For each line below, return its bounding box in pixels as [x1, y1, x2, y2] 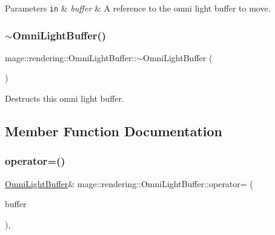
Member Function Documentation [5, 122, 223, 141]
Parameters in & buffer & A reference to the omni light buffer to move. [5, 2, 271, 14]
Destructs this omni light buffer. [5, 92, 124, 105]
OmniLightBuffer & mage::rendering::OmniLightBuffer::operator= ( [5, 177, 253, 190]
